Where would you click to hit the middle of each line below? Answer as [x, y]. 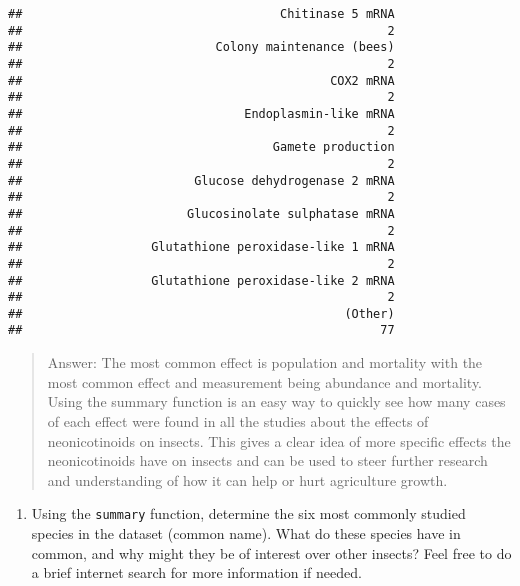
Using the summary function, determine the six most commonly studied [248, 513]
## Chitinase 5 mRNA [201, 14]
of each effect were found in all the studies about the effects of [238, 420]
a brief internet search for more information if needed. [196, 572]
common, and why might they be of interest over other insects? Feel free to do [271, 552]
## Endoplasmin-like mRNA [201, 113]
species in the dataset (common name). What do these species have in [246, 532]
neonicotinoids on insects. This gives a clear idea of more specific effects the [279, 440]
